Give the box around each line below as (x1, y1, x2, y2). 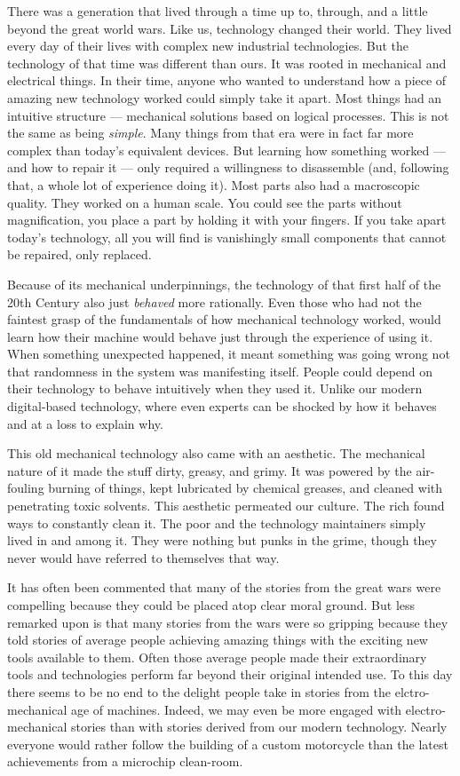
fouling (7, 479, 44, 497)
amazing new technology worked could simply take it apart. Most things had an (7, 88, 442, 107)
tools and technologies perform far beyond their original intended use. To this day (7, 665, 453, 684)
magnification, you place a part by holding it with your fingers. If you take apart (7, 210, 447, 229)
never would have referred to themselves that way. (7, 548, 280, 566)
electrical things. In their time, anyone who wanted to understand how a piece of (7, 71, 447, 90)
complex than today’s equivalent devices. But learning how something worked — (7, 140, 446, 159)
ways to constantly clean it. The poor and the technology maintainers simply (7, 513, 426, 532)
